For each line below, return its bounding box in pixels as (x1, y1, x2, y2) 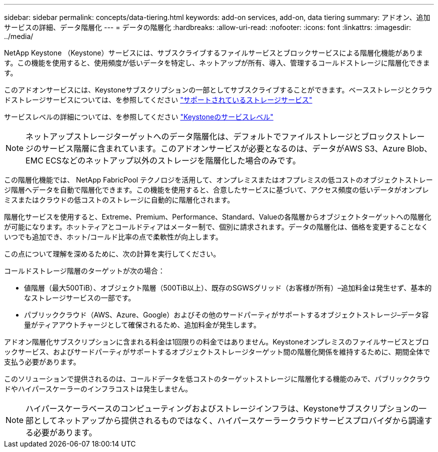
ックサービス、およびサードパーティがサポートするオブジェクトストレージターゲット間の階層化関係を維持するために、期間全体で (4, 347, 430, 356)
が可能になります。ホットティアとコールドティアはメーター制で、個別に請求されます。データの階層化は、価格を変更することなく (4, 222, 428, 231)
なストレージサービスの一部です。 (24, 293, 135, 302)
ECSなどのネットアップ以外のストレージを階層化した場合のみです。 (45, 155, 300, 165)
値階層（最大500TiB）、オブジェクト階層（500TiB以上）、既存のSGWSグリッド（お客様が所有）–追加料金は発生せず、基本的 (24, 283, 432, 292)
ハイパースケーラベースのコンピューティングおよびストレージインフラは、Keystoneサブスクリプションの (25, 403, 419, 413)
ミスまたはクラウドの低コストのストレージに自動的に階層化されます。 (4, 195, 234, 204)
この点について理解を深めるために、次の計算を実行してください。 (4, 249, 220, 258)
